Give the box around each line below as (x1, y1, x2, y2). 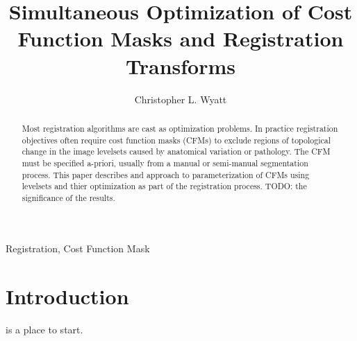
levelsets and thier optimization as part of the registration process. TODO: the (22, 180, 307, 192)
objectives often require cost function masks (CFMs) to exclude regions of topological (22, 134, 331, 146)
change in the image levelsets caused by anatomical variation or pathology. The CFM (22, 146, 331, 157)
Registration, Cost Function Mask (6, 241, 150, 256)
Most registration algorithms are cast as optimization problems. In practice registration (22, 122, 338, 134)
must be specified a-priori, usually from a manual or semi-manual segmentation (22, 157, 308, 168)
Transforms (126, 51, 235, 80)
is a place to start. (6, 322, 83, 337)
